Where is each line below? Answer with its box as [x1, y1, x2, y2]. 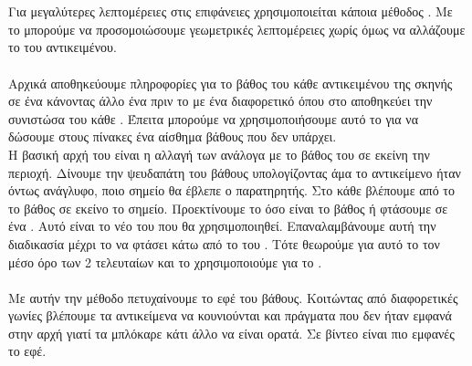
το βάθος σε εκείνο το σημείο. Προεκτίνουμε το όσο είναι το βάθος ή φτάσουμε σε [8, 198, 448, 217]
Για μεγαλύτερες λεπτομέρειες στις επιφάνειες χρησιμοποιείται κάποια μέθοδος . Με [8, 2, 453, 21]
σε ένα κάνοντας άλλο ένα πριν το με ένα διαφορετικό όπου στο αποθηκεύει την [8, 91, 433, 110]
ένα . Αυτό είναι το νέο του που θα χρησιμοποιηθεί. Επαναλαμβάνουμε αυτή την [8, 216, 436, 235]
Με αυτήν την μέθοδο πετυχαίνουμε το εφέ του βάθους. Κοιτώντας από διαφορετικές [8, 288, 458, 307]
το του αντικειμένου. [8, 37, 117, 57]
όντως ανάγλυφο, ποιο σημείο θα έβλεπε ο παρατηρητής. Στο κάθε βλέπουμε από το [8, 181, 455, 200]
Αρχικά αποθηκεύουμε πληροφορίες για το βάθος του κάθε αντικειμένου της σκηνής [8, 73, 453, 92]
